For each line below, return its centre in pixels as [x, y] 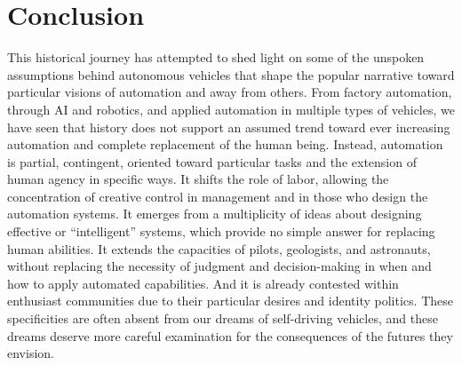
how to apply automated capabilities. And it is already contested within [203, 283]
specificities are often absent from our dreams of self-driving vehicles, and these [223, 318]
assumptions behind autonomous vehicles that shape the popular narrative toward [231, 74]
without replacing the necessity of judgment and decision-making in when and [219, 266]
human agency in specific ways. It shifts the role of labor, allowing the [198, 179]
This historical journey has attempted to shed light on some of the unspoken [216, 57]
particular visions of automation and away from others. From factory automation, [230, 92]
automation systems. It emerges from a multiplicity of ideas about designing [215, 214]
